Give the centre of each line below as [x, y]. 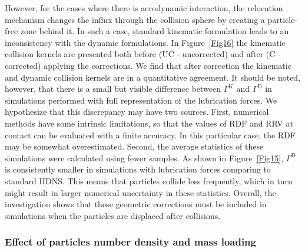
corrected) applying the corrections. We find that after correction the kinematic [148, 65]
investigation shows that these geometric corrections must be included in [136, 204]
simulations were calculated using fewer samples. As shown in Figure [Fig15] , [144, 157]
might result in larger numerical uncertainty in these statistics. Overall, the [140, 192]
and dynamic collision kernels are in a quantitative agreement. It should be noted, [153, 77]
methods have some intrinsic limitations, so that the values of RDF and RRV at [149, 123]
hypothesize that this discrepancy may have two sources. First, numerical [137, 112]
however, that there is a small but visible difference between [113, 89]
